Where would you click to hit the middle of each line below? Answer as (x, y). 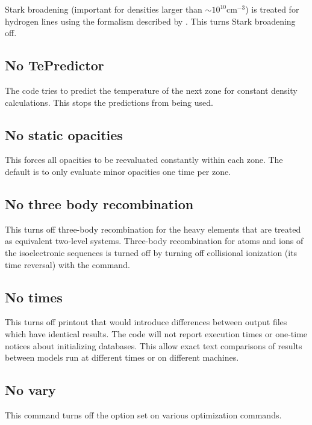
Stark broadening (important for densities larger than (104, 9)
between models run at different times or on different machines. (122, 357)
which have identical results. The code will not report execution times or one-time (156, 333)
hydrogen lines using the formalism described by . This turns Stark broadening (150, 21)
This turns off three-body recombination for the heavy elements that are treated (153, 229)
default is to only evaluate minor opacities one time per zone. (118, 171)
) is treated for (272, 9)
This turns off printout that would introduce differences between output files (146, 322)
